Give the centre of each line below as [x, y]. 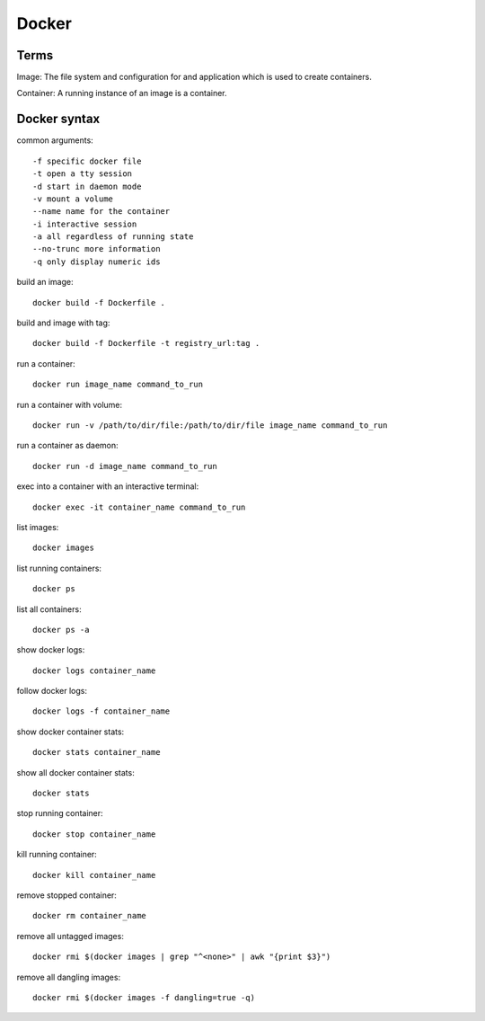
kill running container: [57, 855]
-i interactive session [85, 224]
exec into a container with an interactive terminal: [108, 486]
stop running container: [60, 813]
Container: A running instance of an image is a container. [122, 93]
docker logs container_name [94, 670]
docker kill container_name [94, 875]
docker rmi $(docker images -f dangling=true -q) [144, 997]
